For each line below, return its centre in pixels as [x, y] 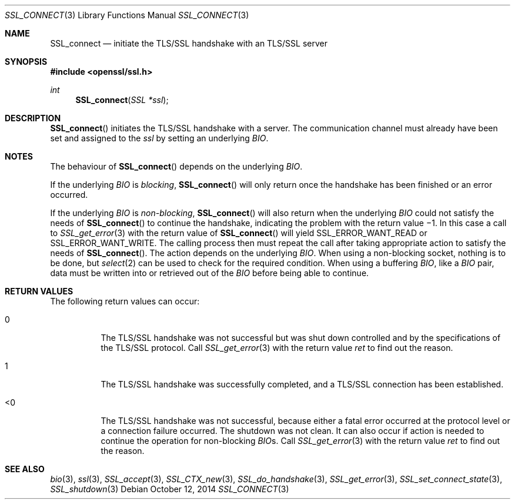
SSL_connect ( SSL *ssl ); [122, 100]
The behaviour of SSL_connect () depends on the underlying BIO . [176, 166]
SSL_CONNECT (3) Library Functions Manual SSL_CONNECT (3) [127, 15]
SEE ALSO [25, 469]
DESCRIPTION [33, 118]
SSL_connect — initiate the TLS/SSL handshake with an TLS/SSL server [189, 43]
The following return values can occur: [125, 301]
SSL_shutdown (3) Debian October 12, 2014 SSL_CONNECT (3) [170, 489]
